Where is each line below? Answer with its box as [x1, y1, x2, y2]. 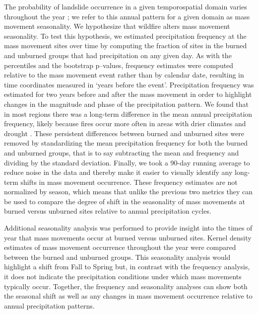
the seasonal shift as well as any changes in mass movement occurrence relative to [4, 291, 253, 301]
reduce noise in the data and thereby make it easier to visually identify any [4, 167, 233, 177]
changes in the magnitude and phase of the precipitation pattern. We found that [4, 98, 249, 109]
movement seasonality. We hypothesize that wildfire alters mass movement [4, 21, 230, 31]
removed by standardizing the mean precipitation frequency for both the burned [4, 138, 248, 148]
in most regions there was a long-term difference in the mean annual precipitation [4, 108, 253, 119]
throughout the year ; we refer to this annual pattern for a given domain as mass [4, 11, 250, 21]
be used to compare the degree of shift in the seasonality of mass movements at [4, 196, 245, 206]
